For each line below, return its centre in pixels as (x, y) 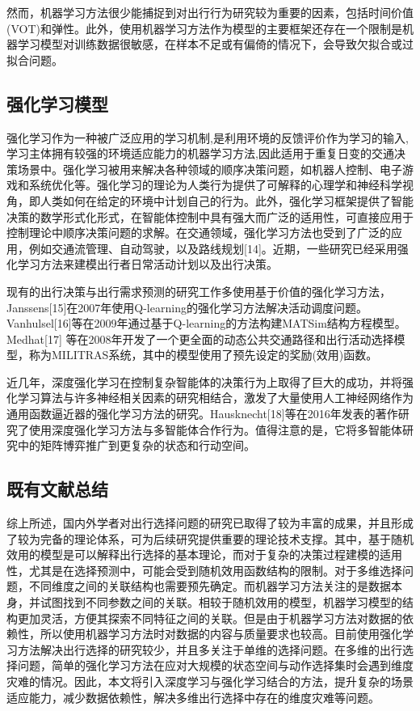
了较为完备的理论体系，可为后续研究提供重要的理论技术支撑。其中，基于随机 (210, 538)
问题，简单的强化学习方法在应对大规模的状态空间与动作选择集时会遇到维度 (215, 665)
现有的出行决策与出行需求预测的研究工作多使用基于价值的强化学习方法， (199, 291)
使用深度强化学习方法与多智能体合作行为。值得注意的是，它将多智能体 (215, 429)
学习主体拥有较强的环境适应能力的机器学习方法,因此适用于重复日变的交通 (200, 153)
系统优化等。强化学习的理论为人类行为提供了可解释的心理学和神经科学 (215, 185)
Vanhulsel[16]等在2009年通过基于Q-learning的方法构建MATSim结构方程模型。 (206, 323)
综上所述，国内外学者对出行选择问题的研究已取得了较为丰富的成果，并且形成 (210, 523)
